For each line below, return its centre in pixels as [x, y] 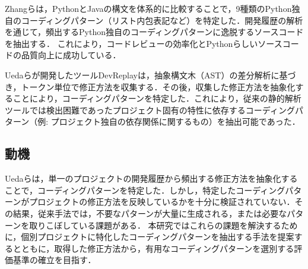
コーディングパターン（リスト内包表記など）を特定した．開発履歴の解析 [162, 20]
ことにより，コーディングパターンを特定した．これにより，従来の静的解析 [157, 98]
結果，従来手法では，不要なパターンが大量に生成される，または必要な [150, 213]
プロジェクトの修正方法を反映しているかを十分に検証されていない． [162, 202]
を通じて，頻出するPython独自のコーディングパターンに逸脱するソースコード [154, 32]
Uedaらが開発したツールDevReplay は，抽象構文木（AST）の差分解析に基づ [150, 75]
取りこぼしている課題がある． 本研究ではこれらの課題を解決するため [163, 225]
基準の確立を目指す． [54, 260]
